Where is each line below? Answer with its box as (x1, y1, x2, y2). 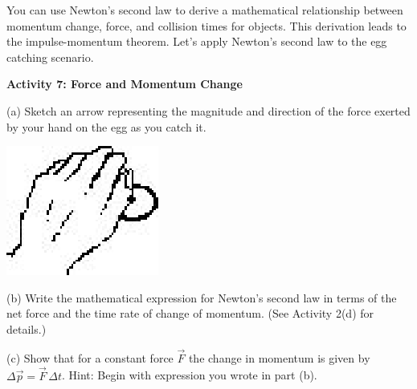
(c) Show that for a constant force (6, 349, 174, 366)
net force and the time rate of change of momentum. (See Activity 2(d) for (6, 305, 374, 322)
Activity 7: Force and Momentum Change (6, 75, 243, 92)
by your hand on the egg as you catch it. (6, 118, 206, 135)
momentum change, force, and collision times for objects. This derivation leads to (6, 17, 407, 34)
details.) (6, 320, 47, 337)
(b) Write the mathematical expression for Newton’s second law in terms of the (6, 289, 397, 306)
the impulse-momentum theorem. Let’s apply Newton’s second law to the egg (6, 33, 387, 50)
